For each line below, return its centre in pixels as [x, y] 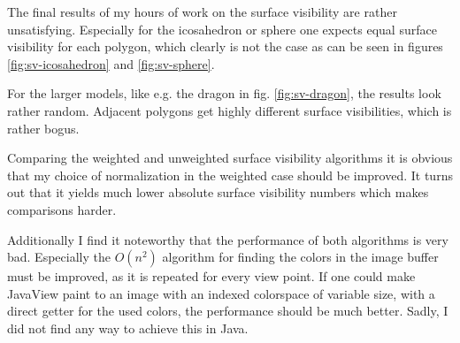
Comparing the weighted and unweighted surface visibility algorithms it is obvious [230, 158]
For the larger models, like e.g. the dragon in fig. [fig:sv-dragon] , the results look [224, 93]
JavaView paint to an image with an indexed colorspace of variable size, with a [221, 293]
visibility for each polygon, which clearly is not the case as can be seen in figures [225, 46]
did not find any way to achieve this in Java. [128, 328]
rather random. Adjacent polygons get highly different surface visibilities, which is [230, 110]
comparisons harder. [62, 209]
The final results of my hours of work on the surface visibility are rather [202, 11]
